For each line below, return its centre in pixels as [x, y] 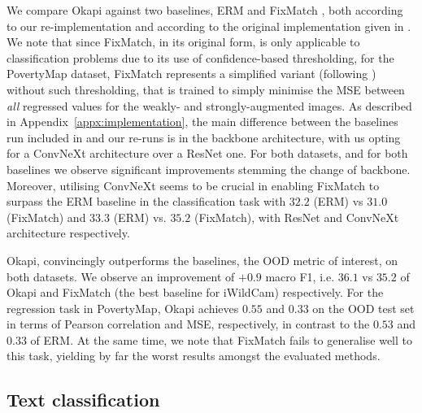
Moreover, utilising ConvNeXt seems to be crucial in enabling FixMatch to [193, 185]
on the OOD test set [363, 308]
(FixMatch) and [46, 217]
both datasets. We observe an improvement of [121, 276]
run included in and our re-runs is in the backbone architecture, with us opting [204, 137]
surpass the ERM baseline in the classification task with [146, 201]
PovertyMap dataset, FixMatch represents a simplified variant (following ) [191, 74]
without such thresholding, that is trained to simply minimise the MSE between [206, 89]
